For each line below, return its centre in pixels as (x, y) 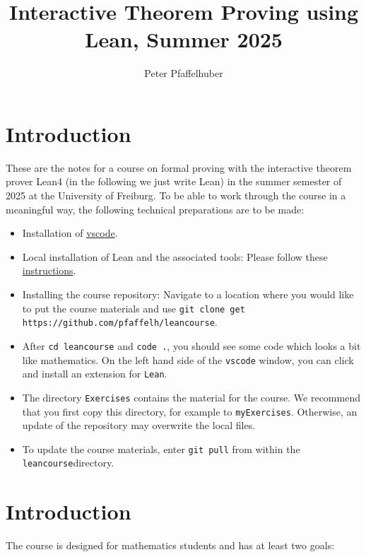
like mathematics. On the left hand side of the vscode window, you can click (188, 359)
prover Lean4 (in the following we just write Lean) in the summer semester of (174, 181)
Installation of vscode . (70, 233)
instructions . (49, 270)
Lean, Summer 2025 (184, 39)
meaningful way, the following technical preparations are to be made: (155, 209)
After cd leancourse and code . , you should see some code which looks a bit (191, 345)
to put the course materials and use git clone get (134, 308)
